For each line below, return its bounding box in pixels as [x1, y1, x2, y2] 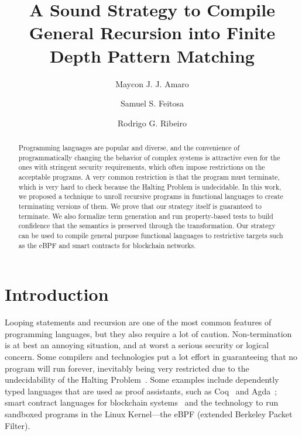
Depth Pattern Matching [50, 43, 255, 67]
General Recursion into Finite [29, 20, 276, 44]
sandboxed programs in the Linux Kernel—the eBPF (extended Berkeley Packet [5, 407, 293, 420]
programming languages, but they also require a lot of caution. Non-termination [5, 327, 292, 339]
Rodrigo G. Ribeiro [117, 116, 187, 129]
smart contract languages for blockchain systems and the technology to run [5, 396, 279, 408]
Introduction [5, 282, 109, 306]
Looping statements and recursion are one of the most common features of [5, 316, 272, 328]
